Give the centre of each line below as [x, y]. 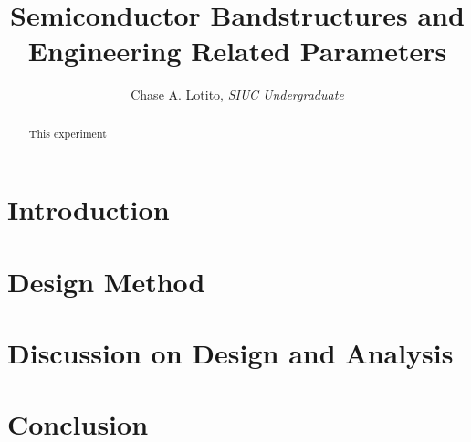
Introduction [89, 210]
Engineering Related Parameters [237, 51]
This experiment [68, 133]
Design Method [106, 281]
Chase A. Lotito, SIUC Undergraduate [237, 95]
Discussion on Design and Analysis [230, 353]
